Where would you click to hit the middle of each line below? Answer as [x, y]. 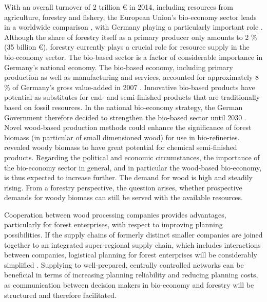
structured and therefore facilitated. [60, 295]
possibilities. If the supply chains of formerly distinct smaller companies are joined [133, 235]
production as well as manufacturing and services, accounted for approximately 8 [131, 77]
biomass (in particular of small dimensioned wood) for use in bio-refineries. [122, 137]
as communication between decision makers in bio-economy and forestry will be [129, 285]
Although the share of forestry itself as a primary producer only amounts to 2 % [131, 37]
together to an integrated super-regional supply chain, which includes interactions [132, 244]
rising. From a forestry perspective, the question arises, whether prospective [123, 187]
